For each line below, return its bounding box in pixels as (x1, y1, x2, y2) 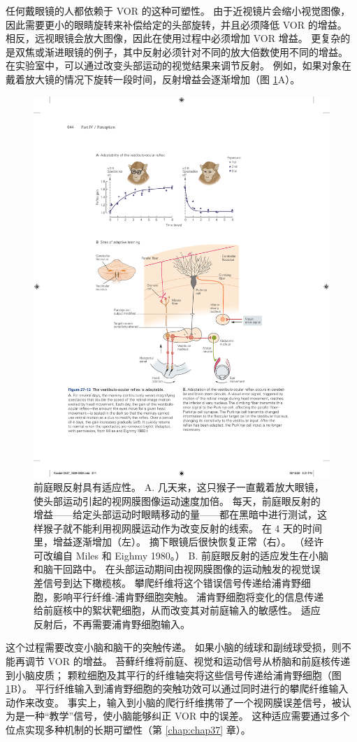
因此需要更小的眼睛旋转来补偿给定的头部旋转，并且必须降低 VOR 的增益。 (6, 17, 347, 31)
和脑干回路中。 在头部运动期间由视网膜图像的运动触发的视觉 (34, 562, 311, 576)
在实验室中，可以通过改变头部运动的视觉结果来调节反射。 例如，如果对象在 (6, 58, 351, 73)
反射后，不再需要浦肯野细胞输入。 (34, 616, 190, 631)
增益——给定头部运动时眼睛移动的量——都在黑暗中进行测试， (34, 507, 317, 522)
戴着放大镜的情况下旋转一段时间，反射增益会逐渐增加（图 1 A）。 (6, 71, 300, 86)
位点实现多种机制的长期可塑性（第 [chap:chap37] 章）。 (6, 722, 251, 736)
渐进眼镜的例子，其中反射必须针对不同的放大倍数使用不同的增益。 (44, 44, 348, 59)
